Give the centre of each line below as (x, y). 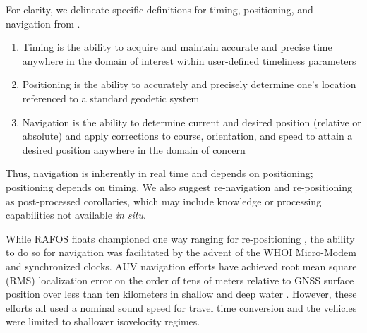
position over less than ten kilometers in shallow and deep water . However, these (181, 294)
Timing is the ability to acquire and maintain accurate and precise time (177, 47)
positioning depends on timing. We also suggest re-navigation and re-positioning (179, 187)
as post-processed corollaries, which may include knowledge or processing (164, 201)
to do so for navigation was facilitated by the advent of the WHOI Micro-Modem (181, 252)
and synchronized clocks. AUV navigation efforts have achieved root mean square (181, 266)
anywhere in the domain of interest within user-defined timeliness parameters (189, 60)
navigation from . (43, 23)
